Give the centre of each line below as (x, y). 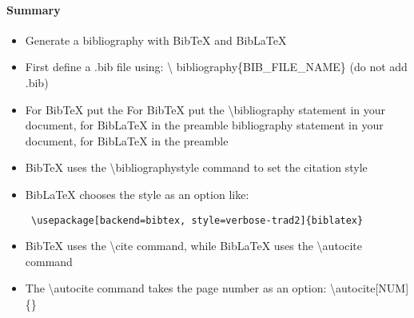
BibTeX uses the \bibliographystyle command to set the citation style (196, 167)
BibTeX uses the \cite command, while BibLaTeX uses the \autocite (194, 246)
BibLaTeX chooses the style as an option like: (137, 194)
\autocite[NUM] (370, 288)
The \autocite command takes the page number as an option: (176, 288)
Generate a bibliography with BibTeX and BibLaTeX (156, 40)
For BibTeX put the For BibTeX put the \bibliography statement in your (205, 109)
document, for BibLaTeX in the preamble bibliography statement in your (204, 125)
